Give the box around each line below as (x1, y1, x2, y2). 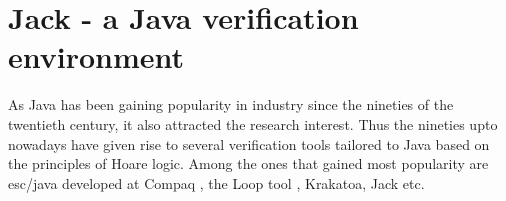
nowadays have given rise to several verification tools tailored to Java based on (8, 133, 490, 154)
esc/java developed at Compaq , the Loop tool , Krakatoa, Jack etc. (8, 172, 425, 193)
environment (8, 36, 185, 77)
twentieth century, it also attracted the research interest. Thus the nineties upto (8, 113, 498, 134)
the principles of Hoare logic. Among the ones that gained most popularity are (8, 153, 489, 174)
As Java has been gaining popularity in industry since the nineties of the (8, 94, 454, 115)
